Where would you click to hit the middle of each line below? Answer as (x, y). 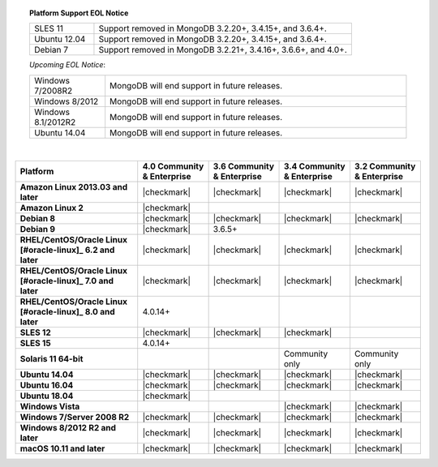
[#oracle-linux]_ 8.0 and (67, 312)
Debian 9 (38, 229)
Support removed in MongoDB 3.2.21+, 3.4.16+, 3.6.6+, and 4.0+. (223, 50)
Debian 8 (38, 219)
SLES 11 (49, 28)
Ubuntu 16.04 (47, 385)
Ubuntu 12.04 (60, 39)
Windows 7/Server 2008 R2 (75, 418)
